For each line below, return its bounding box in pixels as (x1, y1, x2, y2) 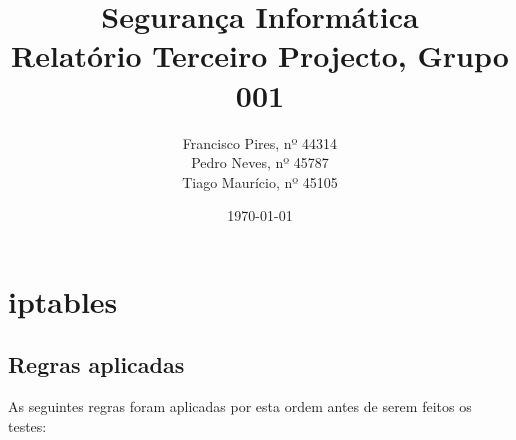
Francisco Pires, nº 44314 (182, 132, 338, 153)
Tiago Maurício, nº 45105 (182, 171, 338, 192)
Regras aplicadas (8, 349, 185, 380)
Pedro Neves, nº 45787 (191, 152, 329, 173)
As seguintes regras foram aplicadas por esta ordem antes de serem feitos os (8, 396, 472, 417)
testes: (8, 415, 47, 436)
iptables (8, 280, 118, 321)
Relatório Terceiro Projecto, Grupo (11, 35, 509, 76)
